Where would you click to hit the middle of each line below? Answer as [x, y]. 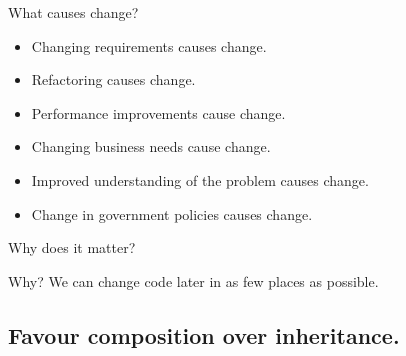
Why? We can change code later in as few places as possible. [193, 280]
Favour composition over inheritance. [204, 334]
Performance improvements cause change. [158, 112]
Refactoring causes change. [113, 79]
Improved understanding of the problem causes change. [200, 179]
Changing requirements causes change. [149, 45]
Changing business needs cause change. [151, 146]
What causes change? [73, 12]
